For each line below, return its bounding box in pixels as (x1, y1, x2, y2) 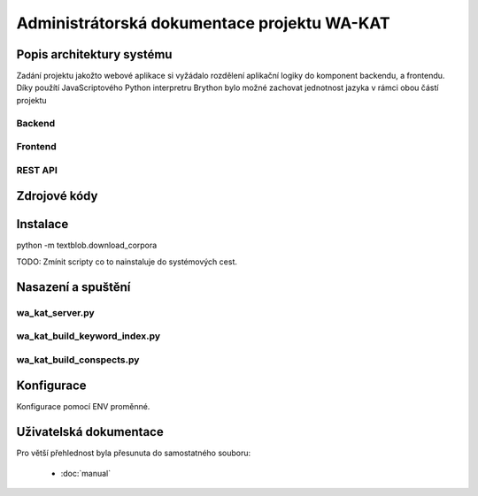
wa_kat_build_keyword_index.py (16, 330, 161, 342)
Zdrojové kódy (16, 188, 98, 203)
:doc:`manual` (60, 468, 111, 478)
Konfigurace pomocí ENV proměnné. (16, 401, 150, 412)
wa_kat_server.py (16, 306, 95, 318)
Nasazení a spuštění (16, 279, 131, 294)
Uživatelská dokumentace (16, 424, 164, 439)
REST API (16, 164, 58, 176)
